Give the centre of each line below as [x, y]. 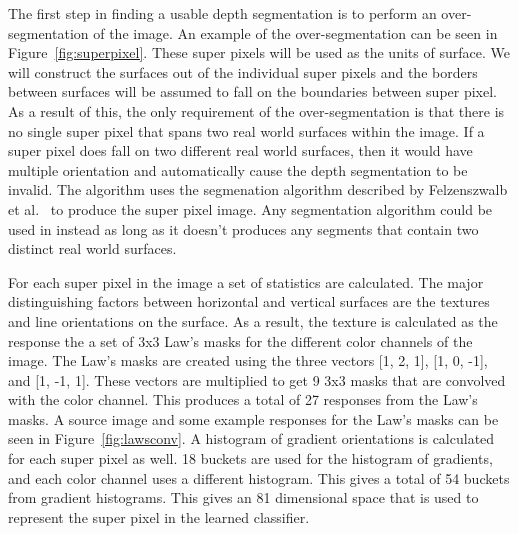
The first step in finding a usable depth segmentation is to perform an [222, 13]
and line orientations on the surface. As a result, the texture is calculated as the [253, 320]
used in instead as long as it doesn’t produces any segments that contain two [243, 228]
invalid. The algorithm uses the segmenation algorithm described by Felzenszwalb [258, 189]
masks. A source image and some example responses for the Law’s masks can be [253, 418]
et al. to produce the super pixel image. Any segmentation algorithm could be [250, 208]
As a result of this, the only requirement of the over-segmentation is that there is [256, 110]
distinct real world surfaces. [92, 248]
